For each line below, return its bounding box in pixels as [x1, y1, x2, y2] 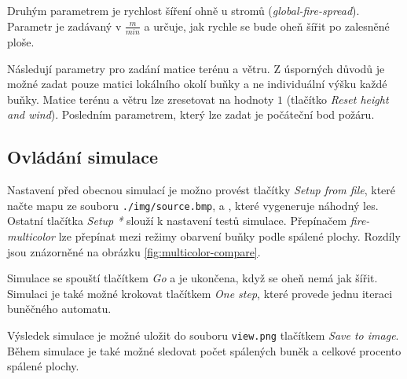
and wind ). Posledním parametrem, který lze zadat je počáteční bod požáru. [7, 106, 375, 123]
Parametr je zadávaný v [7, 17, 122, 34]
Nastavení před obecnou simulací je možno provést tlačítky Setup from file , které [7, 182, 396, 198]
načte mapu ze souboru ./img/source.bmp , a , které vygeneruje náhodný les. [7, 197, 379, 213]
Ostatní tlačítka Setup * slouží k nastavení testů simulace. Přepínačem [7, 212, 347, 229]
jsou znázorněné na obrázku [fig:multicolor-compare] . [7, 243, 261, 259]
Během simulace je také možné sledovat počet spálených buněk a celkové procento [7, 342, 401, 359]
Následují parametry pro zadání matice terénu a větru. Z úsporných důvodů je [7, 60, 385, 76]
